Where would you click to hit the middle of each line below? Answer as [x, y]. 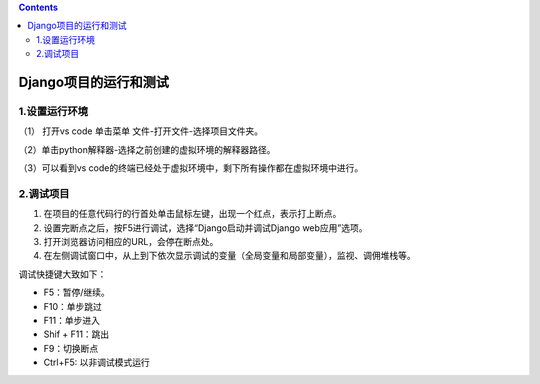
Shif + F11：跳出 [76, 334]
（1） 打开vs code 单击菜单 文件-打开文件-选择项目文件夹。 [141, 131]
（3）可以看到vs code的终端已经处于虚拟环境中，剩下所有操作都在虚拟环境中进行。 [191, 168]
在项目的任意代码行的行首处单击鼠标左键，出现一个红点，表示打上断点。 [192, 214]
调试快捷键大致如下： [62, 274]
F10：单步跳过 [72, 306]
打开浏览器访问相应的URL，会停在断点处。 [131, 242]
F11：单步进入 [71, 320]
